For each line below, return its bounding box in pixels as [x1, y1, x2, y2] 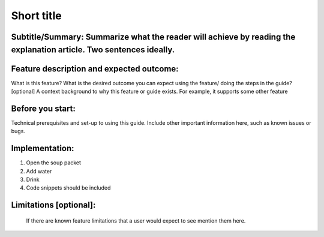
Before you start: [11, 103, 76, 113]
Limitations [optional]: [11, 200, 96, 210]
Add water [26, 167, 52, 175]
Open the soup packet [26, 159, 81, 166]
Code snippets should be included [26, 184, 111, 191]
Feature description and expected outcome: [11, 64, 179, 74]
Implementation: [11, 143, 74, 154]
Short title [11, 9, 62, 22]
